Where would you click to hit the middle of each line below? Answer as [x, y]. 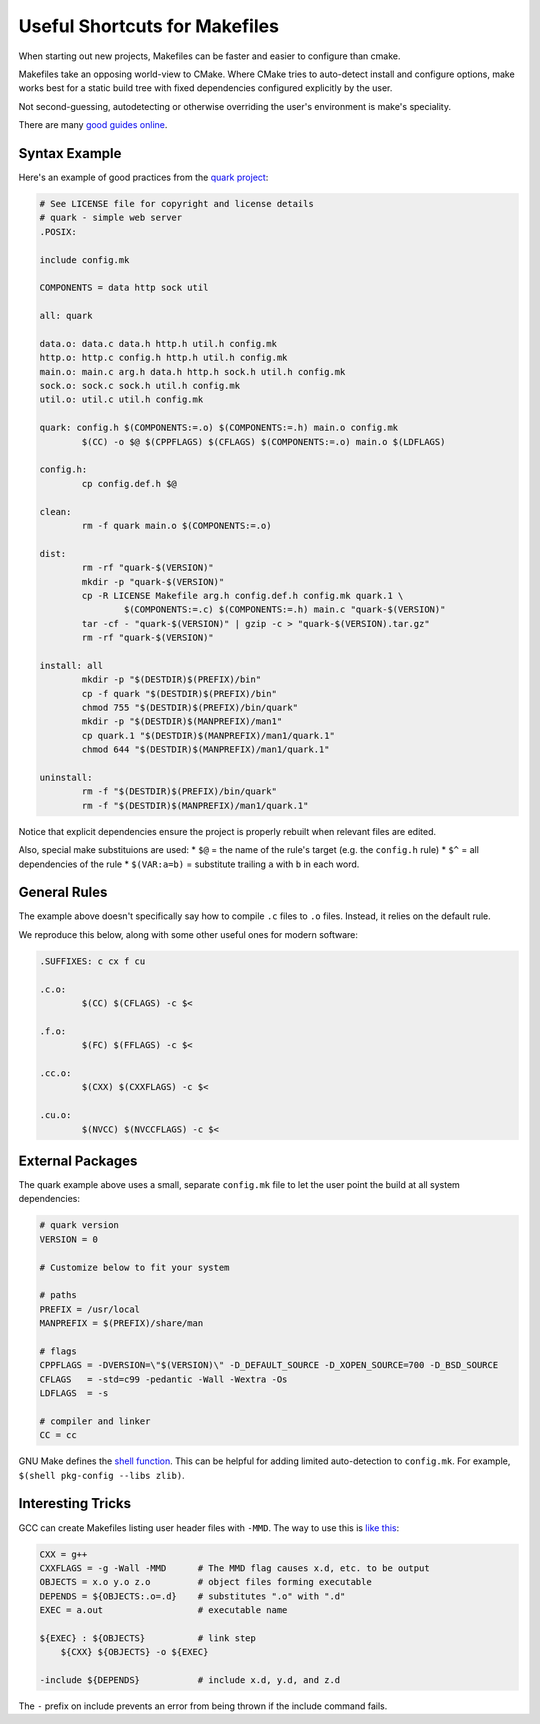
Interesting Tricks [75, 1503]
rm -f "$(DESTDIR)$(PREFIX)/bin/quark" [179, 791]
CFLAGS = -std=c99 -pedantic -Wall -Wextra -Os [163, 1379]
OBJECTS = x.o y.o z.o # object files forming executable [205, 1582]
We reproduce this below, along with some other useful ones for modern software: [188, 934]
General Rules [63, 892]
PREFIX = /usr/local [89, 1309]
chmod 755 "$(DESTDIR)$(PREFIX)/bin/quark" [190, 708]
